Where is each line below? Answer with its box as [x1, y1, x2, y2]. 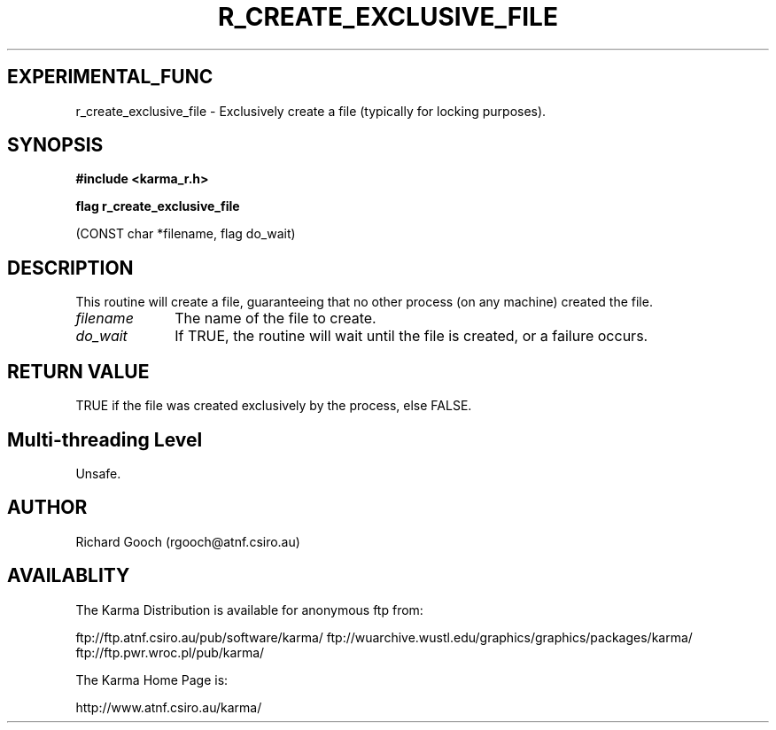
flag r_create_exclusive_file [75, 198, 240, 214]
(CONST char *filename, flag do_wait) [75, 226, 296, 242]
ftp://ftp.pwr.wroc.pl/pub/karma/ [75, 644, 265, 660]
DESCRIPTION [7, 256, 134, 279]
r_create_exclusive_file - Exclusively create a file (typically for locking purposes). [75, 103, 547, 119]
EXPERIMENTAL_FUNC [7, 66, 213, 89]
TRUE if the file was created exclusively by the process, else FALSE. [75, 398, 472, 414]
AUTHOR [7, 496, 88, 519]
